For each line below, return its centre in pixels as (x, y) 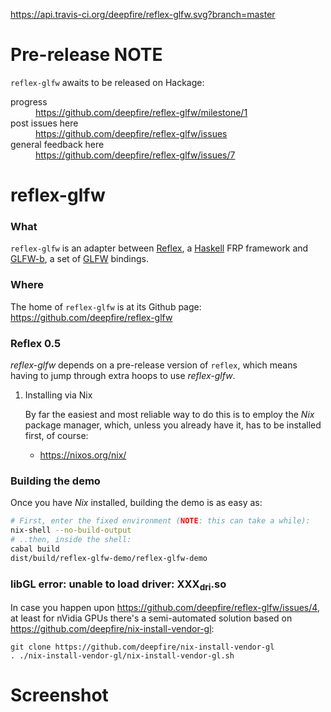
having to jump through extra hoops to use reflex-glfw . (123, 376)
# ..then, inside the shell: (71, 540)
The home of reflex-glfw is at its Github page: (106, 306)
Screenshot (59, 695)
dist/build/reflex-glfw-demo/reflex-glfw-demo (109, 558)
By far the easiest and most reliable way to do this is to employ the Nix (169, 415)
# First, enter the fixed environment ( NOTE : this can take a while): (160, 521)
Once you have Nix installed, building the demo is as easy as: (136, 503)
